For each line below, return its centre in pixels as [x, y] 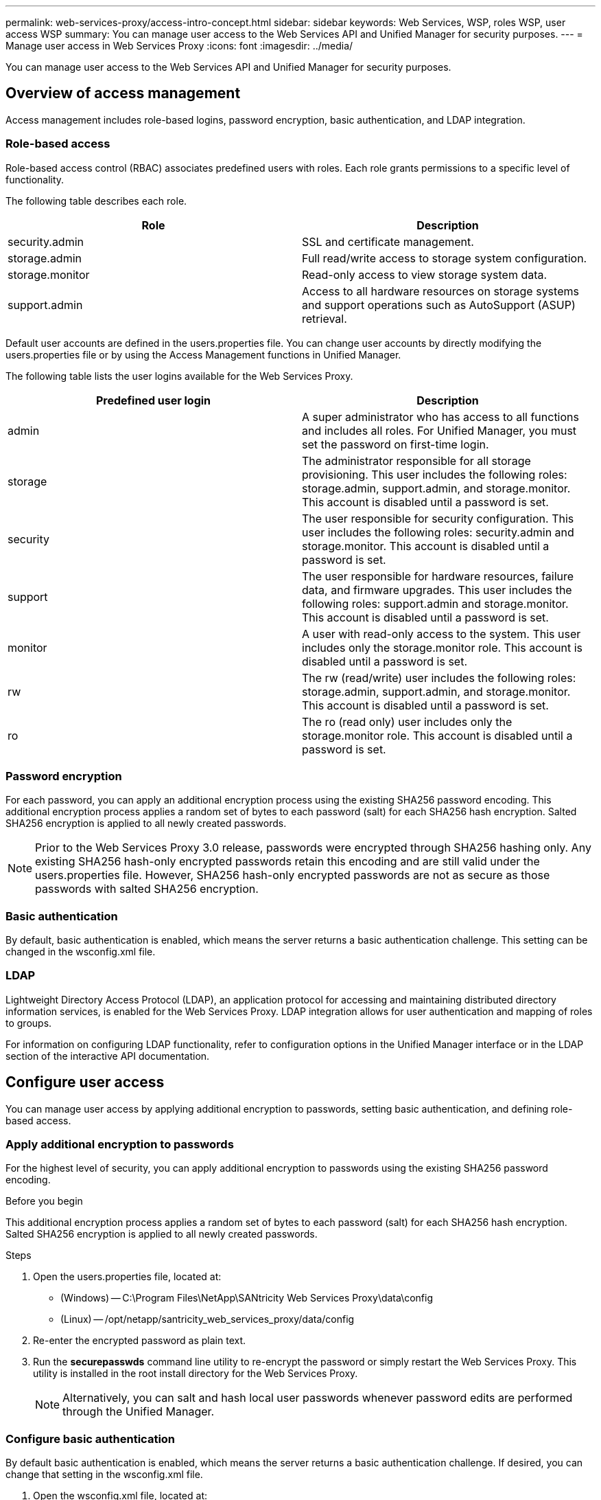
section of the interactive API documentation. [108, 1056]
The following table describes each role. [96, 201]
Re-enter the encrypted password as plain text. [140, 1341]
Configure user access [85, 1082]
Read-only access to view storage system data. [425, 274]
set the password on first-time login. [396, 444]
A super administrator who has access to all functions [440, 417]
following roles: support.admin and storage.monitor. [435, 603]
